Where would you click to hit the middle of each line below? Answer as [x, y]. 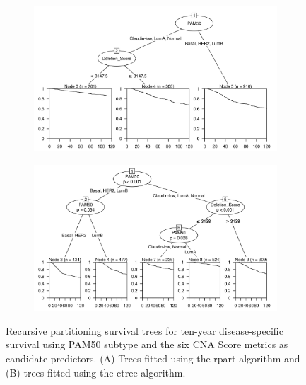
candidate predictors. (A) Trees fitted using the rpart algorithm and [153, 358]
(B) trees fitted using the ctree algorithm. [96, 372]
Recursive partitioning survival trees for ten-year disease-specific [145, 330]
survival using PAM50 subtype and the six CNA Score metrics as [147, 344]
